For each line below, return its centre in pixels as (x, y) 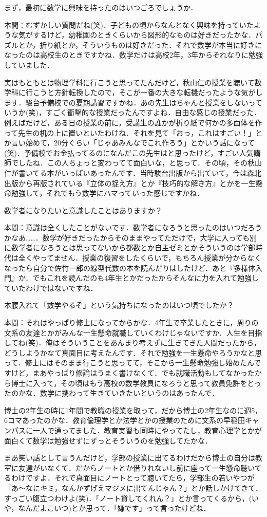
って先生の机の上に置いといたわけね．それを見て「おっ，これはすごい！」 (130, 132)
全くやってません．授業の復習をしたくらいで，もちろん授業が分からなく (140, 258)
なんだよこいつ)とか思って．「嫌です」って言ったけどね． (114, 508)
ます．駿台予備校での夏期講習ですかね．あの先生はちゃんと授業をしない (126, 102)
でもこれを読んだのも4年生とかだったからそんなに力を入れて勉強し (146, 278)
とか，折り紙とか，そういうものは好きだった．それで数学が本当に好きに (140, 44)
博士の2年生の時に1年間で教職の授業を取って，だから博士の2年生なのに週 (128, 410)
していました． (29, 64)
